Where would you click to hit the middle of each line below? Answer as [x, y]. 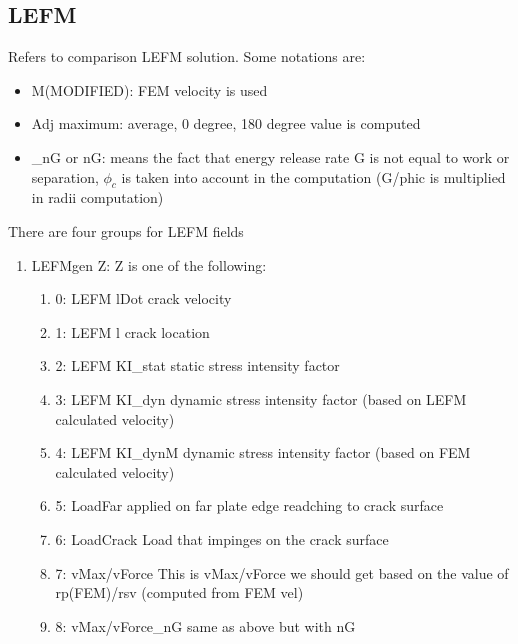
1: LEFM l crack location [132, 331]
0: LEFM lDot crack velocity [143, 298]
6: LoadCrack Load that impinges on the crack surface [222, 538]
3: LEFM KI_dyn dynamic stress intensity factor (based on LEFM [261, 398]
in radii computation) [97, 197]
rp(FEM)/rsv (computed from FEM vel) [179, 592]
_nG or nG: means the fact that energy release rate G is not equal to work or [270, 156]
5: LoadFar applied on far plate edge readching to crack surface [249, 505]
